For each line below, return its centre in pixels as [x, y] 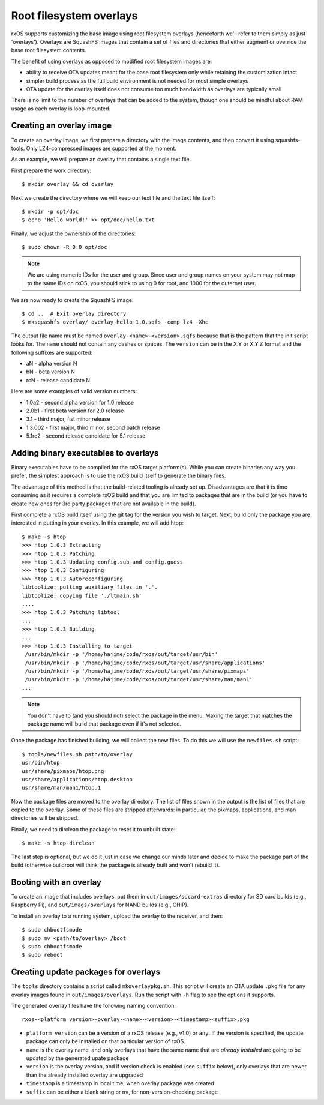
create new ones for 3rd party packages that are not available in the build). [103, 504]
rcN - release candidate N [58, 380]
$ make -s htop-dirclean [58, 843]
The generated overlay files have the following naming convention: [94, 1005]
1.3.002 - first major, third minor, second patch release [93, 427]
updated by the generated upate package [77, 1058]
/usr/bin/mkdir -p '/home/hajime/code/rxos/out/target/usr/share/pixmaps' [137, 671]
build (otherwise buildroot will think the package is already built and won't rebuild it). [115, 865]
